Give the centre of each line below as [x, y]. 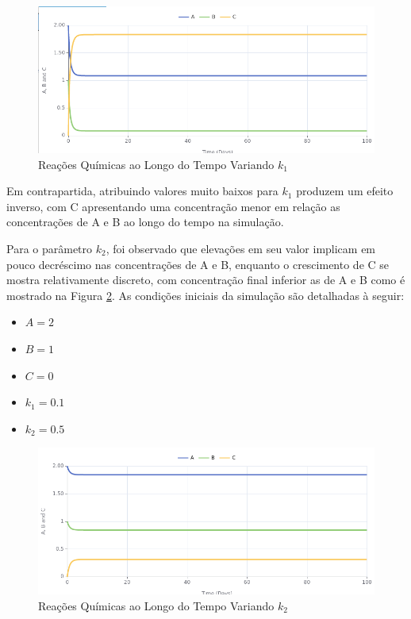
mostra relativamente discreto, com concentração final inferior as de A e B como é [206, 280]
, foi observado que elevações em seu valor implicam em [241, 248]
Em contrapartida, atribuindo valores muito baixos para [142, 191]
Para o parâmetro [50, 248]
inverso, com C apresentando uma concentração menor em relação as [173, 206]
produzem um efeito [345, 191]
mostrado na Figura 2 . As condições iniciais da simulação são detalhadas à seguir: [205, 295]
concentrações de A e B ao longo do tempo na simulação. [145, 222]
